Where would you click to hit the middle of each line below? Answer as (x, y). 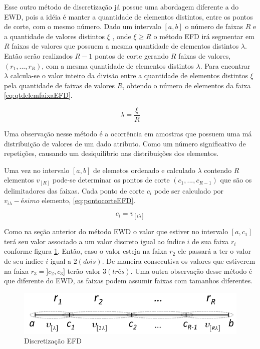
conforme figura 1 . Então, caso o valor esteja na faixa (86, 251)
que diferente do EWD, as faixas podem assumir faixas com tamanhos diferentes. (128, 281)
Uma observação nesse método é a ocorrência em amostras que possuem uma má (128, 133)
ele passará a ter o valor (214, 251)
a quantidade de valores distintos (54, 36)
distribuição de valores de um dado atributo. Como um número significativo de (125, 143)
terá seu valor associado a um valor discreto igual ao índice (94, 241)
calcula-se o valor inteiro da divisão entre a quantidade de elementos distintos (129, 75)
